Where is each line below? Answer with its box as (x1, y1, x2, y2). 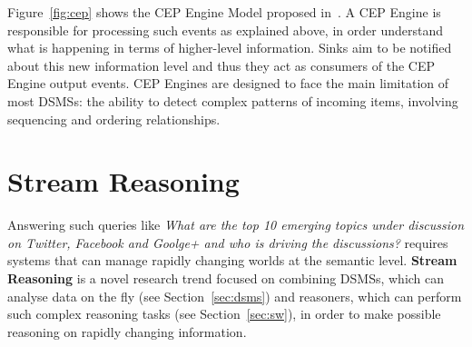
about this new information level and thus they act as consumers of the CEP (7, 55, 436, 74)
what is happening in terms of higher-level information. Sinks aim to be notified (7, 38, 452, 57)
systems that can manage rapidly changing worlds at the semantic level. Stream (7, 251, 457, 270)
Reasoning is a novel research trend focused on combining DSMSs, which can (7, 269, 445, 288)
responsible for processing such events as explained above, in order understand (7, 20, 443, 39)
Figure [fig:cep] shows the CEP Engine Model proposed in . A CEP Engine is (7, 3, 441, 21)
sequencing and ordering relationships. (7, 109, 221, 128)
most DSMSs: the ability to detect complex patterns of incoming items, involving (7, 91, 458, 110)
